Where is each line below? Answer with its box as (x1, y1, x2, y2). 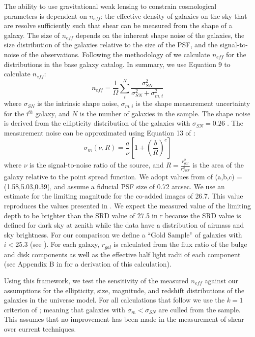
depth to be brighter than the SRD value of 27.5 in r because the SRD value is (4, 210, 241, 220)
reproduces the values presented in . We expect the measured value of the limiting (4, 200, 251, 210)
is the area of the (192, 160, 244, 170)
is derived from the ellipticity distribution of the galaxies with (4, 118, 190, 128)
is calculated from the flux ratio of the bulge (113, 239, 247, 249)
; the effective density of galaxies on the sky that (101, 10, 247, 21)
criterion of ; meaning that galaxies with (4, 304, 125, 314)
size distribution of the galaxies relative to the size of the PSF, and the (4, 39, 218, 50)
